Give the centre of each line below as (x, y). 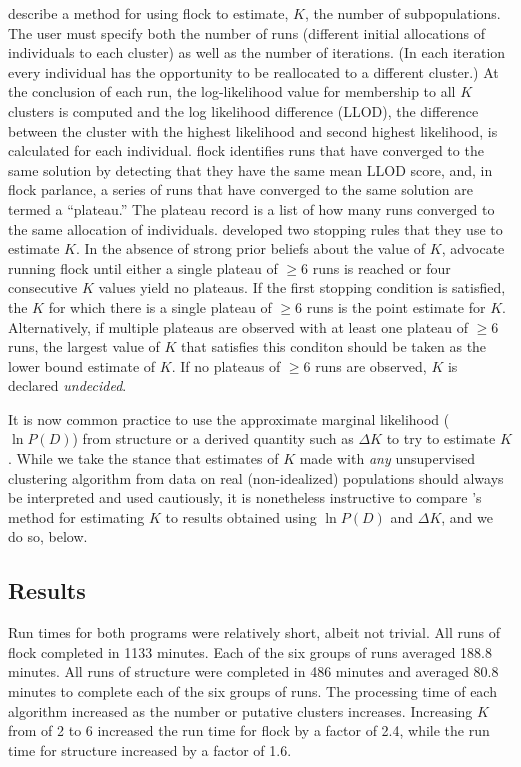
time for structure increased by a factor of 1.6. (150, 749)
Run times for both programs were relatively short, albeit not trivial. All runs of (254, 632)
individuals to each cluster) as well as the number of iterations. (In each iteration (257, 52)
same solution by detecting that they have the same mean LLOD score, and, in (250, 169)
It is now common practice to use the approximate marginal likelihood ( (229, 418)
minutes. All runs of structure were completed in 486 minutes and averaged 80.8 (253, 671)
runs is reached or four (381, 267)
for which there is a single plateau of (160, 306)
